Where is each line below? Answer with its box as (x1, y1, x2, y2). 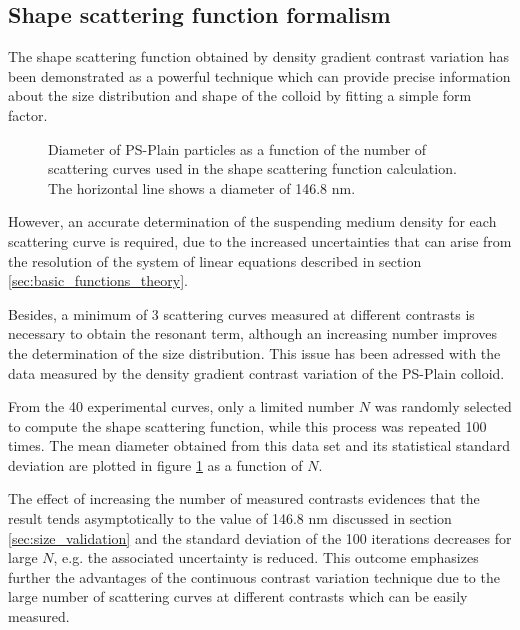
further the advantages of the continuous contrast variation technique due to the (8, 566, 500, 587)
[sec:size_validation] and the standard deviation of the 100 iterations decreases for (8, 527, 512, 548)
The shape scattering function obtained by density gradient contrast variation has (8, 46, 510, 67)
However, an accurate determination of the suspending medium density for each (8, 211, 497, 232)
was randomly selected (374, 396, 512, 417)
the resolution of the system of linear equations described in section (8, 250, 422, 271)
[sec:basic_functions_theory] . (8, 270, 188, 291)
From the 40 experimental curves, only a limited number (8, 396, 355, 417)
